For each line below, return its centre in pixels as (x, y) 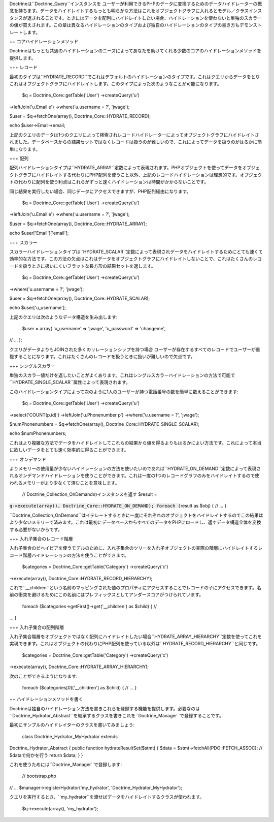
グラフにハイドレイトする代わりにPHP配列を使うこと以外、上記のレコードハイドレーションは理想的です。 (129, 175)
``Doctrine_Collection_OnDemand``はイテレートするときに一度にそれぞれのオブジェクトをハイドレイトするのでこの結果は (136, 515)
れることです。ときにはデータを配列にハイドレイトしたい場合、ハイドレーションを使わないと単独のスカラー (149, 18)
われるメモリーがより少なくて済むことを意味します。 (64, 483)
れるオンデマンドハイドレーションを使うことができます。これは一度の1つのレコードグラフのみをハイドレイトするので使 (134, 476)
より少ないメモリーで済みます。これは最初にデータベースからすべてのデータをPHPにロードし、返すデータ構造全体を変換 (135, 522)
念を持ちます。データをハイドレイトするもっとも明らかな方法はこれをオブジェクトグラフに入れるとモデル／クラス (129, 11)
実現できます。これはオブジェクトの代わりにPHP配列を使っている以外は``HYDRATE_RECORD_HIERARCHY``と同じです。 (135, 644)
